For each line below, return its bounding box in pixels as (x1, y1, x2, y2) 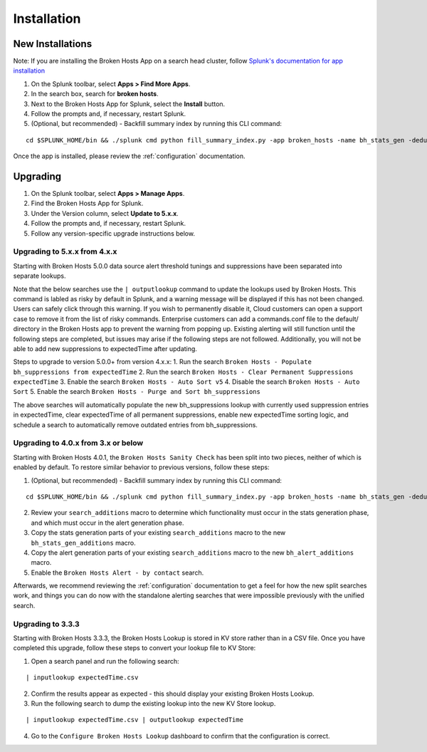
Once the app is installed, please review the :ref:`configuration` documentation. (13, 152, 246, 160)
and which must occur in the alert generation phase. (31, 518, 184, 527)
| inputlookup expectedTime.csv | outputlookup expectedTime (26, 716, 243, 724)
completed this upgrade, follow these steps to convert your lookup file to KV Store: (13, 644, 256, 652)
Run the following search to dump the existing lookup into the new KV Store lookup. (31, 699, 276, 708)
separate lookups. (13, 271, 66, 281)
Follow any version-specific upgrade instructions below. (31, 229, 196, 238)
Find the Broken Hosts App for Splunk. (31, 199, 144, 208)
